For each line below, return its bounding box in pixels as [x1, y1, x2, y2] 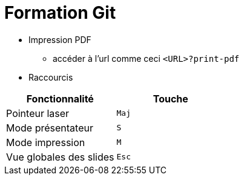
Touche [153, 92, 188, 105]
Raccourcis [28, 72, 73, 82]
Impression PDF [28, 34, 91, 45]
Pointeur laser [6, 107, 70, 119]
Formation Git [4, 2, 116, 23]
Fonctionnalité [26, 92, 94, 105]
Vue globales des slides [6, 150, 114, 163]
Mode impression [6, 136, 85, 148]
